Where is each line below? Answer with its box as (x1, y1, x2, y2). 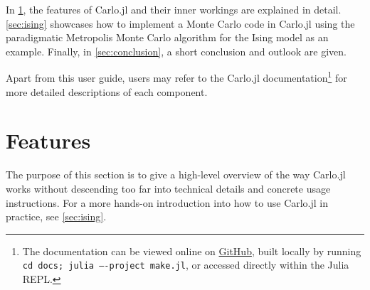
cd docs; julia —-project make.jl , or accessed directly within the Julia (22, 257, 349, 272)
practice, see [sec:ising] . (6, 209, 107, 224)
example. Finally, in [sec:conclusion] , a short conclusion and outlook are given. (6, 43, 347, 58)
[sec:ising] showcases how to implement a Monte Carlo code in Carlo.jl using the (6, 16, 355, 31)
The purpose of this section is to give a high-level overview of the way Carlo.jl (6, 167, 346, 182)
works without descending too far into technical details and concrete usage (6, 181, 331, 195)
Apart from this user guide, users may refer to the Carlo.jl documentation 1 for (6, 68, 347, 85)
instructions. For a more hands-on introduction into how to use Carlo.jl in (6, 195, 329, 210)
